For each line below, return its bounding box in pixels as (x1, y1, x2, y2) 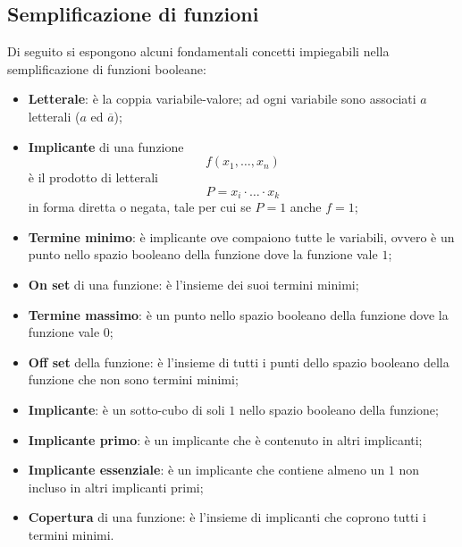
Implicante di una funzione (28, 137, 184, 156)
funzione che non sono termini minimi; (28, 370, 239, 389)
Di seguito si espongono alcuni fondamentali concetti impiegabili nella (7, 42, 390, 61)
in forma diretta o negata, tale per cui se (28, 198, 251, 216)
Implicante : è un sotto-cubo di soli (28, 400, 225, 418)
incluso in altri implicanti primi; (28, 477, 204, 496)
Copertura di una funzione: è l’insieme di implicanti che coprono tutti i (28, 508, 426, 526)
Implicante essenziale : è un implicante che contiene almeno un (28, 460, 385, 479)
